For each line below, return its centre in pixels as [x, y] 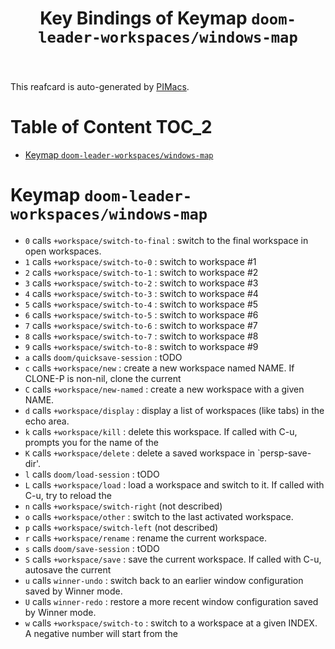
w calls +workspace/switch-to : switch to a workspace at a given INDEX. [171, 623]
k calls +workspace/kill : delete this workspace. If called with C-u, [161, 432]
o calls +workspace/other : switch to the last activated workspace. [159, 517]
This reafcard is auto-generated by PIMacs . [100, 87]
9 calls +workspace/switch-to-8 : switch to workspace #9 [141, 347]
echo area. [47, 421]
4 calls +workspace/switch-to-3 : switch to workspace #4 [141, 294]
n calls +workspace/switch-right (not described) [123, 506]
